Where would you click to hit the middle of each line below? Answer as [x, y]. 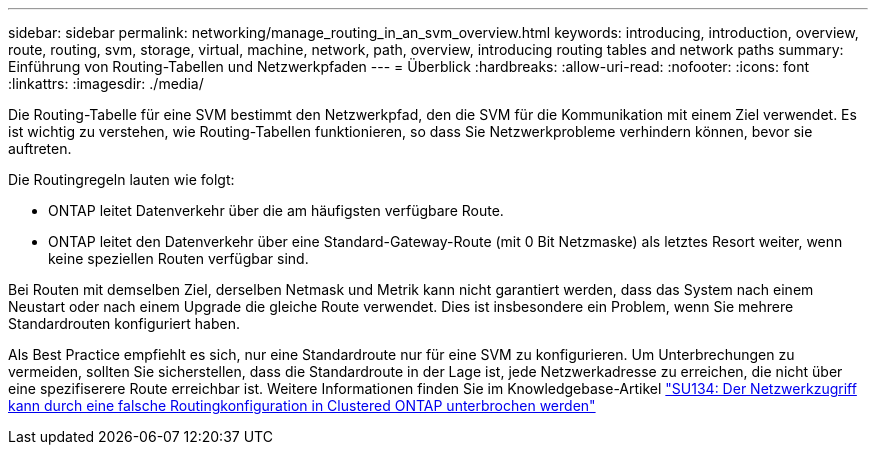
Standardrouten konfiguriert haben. [124, 323]
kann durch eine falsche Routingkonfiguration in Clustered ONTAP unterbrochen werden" [302, 405]
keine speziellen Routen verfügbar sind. [178, 258]
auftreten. [40, 148]
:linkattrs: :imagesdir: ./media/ [106, 83]
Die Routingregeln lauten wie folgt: [121, 179]
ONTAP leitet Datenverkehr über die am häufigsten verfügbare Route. [276, 210]
